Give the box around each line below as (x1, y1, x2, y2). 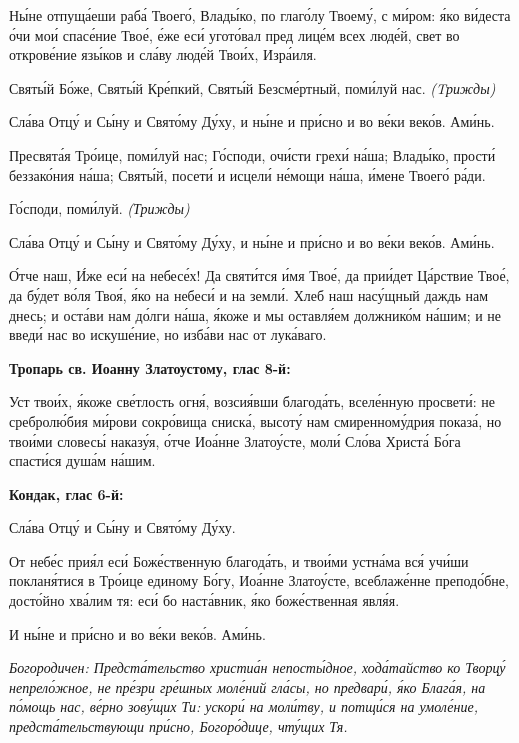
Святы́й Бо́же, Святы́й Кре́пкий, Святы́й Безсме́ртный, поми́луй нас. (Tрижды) (9, 77, 496, 98)
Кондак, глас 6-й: (9, 483, 124, 504)
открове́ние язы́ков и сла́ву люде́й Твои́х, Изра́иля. (9, 44, 317, 65)
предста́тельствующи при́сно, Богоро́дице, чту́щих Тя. (9, 716, 348, 737)
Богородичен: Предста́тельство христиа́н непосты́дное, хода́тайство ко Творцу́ (9, 657, 506, 678)
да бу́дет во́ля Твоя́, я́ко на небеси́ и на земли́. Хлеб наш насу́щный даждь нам (9, 284, 489, 305)
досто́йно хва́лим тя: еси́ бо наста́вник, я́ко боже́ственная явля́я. (9, 590, 400, 611)
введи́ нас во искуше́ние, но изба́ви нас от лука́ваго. (9, 324, 327, 345)
